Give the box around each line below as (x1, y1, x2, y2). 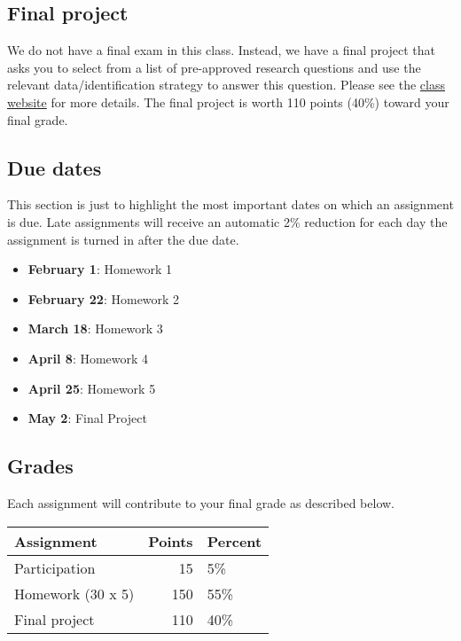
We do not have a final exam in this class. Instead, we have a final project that (7, 41, 435, 59)
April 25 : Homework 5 (27, 379, 156, 397)
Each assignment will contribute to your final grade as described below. (7, 493, 395, 512)
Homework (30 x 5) (14, 582, 135, 604)
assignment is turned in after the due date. (7, 230, 239, 248)
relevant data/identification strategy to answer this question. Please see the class (7, 75, 445, 94)
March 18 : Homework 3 (27, 319, 163, 338)
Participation (14, 557, 96, 578)
